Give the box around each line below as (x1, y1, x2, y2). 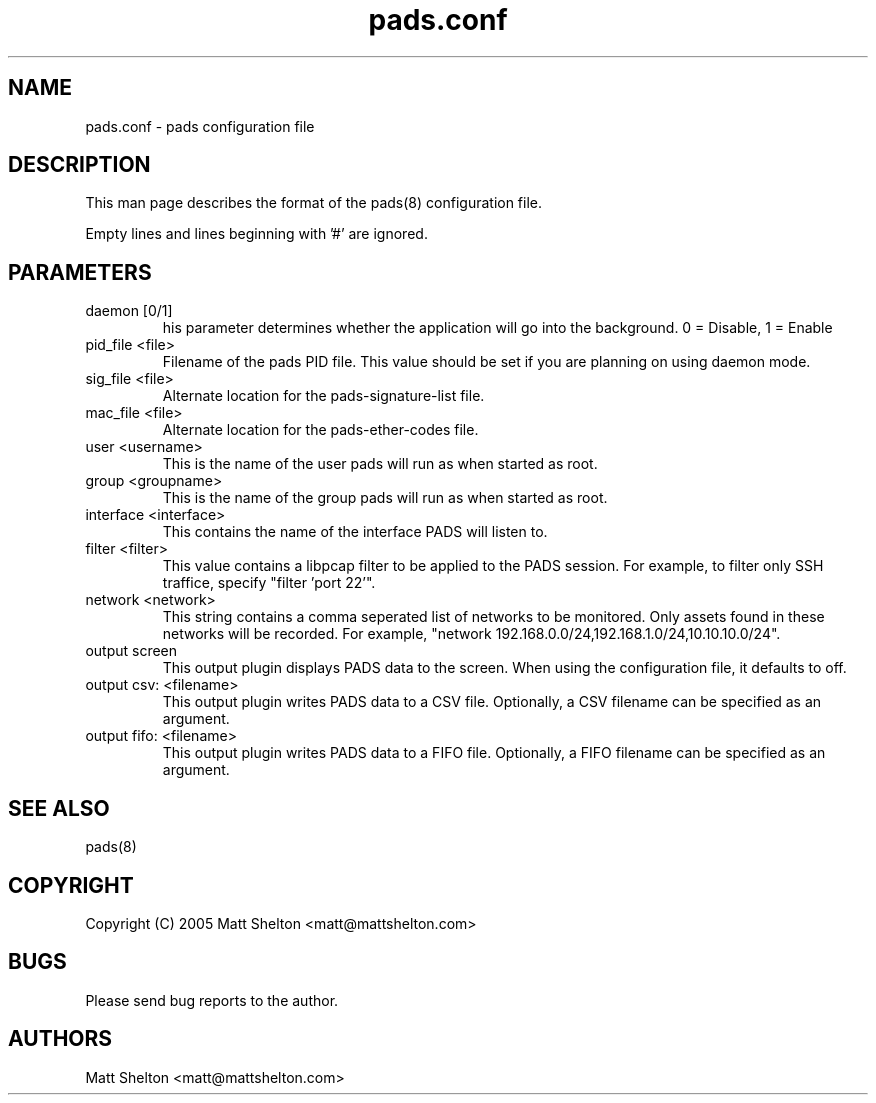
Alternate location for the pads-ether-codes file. (162, 421, 479, 439)
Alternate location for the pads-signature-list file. (162, 387, 485, 405)
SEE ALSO (8, 795, 110, 821)
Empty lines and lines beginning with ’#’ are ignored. (85, 225, 428, 243)
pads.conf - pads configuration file (85, 117, 315, 135)
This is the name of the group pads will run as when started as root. (162, 489, 608, 507)
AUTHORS (8, 1026, 113, 1052)
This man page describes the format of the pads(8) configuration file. (85, 194, 543, 212)
